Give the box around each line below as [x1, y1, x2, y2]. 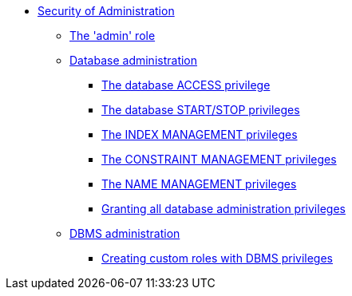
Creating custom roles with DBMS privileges [101, 251, 334, 265]
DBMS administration [69, 227, 180, 240]
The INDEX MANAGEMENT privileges [101, 128, 298, 141]
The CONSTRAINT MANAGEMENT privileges [101, 152, 337, 166]
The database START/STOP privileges [101, 103, 300, 116]
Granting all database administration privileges [101, 202, 346, 215]
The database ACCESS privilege [101, 78, 271, 92]
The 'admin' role [69, 29, 156, 42]
